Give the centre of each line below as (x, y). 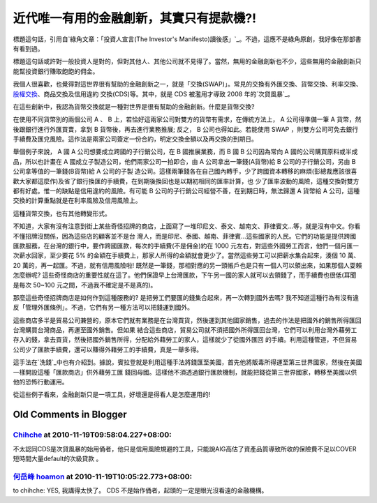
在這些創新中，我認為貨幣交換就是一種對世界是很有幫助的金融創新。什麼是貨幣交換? (134, 106)
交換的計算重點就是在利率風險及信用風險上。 (77, 201)
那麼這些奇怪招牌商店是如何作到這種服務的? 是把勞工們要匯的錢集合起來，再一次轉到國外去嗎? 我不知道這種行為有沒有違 (186, 297)
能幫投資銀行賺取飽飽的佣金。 (56, 71)
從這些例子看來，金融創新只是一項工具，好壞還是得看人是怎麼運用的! (112, 395)
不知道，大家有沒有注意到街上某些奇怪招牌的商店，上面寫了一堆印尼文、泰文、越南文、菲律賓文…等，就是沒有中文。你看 (187, 226)
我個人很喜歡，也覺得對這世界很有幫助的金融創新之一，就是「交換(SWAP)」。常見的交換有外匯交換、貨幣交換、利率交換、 (187, 84)
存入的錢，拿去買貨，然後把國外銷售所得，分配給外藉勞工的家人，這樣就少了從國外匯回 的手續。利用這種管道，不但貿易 (185, 340)
